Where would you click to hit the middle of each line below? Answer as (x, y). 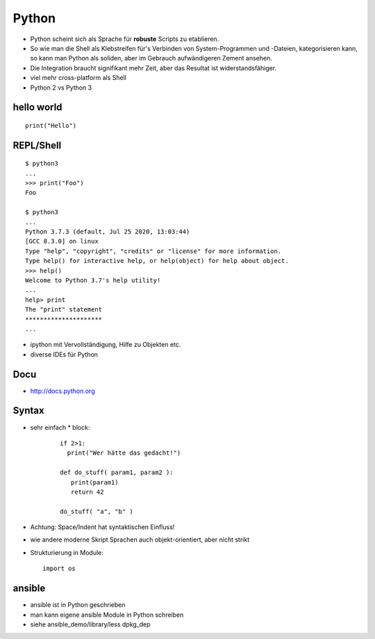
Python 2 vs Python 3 (61, 88)
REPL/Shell (37, 145)
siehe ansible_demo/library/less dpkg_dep (90, 624)
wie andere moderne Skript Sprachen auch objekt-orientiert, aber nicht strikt (140, 540)
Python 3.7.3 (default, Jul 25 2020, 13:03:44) (108, 232)
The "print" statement (64, 310)
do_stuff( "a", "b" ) (97, 511)
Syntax (28, 411)
